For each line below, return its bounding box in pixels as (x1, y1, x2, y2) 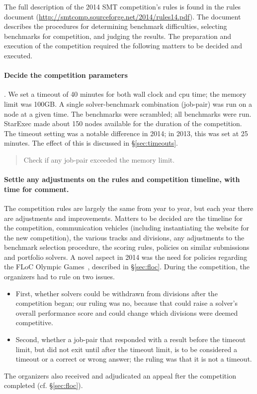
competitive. (15, 317, 53, 328)
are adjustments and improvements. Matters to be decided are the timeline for (4, 212, 243, 223)
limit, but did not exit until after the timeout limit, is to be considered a (15, 344, 237, 354)
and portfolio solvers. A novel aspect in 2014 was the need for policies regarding (4, 251, 248, 262)
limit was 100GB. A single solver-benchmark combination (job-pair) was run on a (4, 98, 252, 109)
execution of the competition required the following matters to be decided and (4, 40, 242, 51)
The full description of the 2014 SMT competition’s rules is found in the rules (4, 1, 241, 11)
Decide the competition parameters (4, 70, 128, 80)
